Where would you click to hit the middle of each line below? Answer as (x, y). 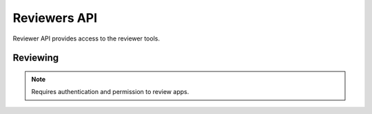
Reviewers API (55, 18)
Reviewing (36, 58)
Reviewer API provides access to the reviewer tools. (86, 38)
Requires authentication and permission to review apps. (110, 92)
